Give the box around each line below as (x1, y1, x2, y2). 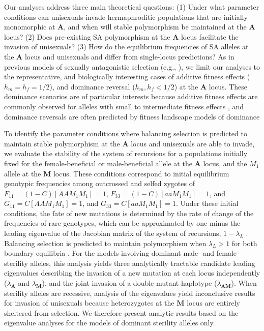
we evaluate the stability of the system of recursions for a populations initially (4, 148, 248, 159)
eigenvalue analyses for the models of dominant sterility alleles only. (4, 317, 215, 328)
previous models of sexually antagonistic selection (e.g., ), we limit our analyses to (4, 61, 260, 72)
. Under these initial (175, 198, 239, 208)
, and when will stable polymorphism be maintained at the (64, 21, 247, 32)
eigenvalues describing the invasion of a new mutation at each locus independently (4, 267, 260, 278)
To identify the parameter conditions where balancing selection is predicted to (4, 128, 247, 139)
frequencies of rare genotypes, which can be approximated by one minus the (4, 218, 241, 228)
